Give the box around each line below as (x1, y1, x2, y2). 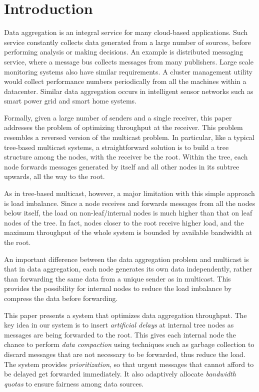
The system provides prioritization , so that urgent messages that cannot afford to (4, 358, 254, 369)
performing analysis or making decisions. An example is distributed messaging (4, 46, 243, 57)
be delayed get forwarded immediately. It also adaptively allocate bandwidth (4, 368, 236, 379)
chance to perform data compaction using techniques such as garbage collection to (4, 339, 254, 349)
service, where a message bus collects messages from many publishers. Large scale (4, 56, 253, 66)
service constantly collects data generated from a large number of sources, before (4, 36, 251, 47)
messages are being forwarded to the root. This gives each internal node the (4, 329, 236, 339)
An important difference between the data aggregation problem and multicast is (4, 253, 249, 264)
